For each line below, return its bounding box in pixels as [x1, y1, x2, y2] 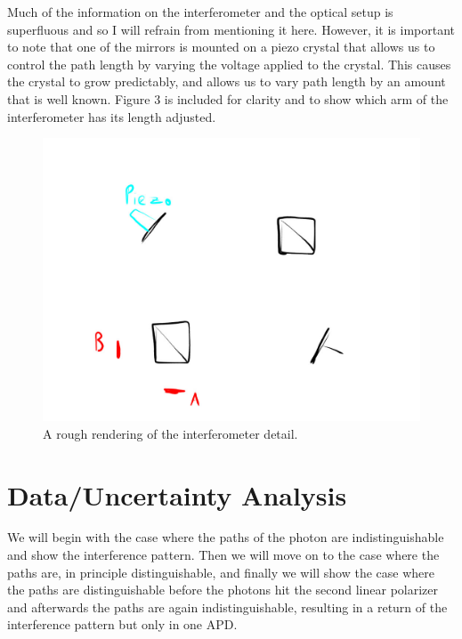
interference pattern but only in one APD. [7, 615, 238, 634]
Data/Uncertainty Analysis [7, 476, 347, 513]
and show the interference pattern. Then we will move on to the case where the [7, 546, 440, 564]
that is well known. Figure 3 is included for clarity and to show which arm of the [7, 89, 449, 108]
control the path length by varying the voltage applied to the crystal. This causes [7, 54, 451, 73]
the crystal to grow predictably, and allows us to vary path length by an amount [7, 72, 446, 91]
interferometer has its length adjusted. [7, 107, 216, 125]
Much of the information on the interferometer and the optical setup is [7, 3, 393, 20]
